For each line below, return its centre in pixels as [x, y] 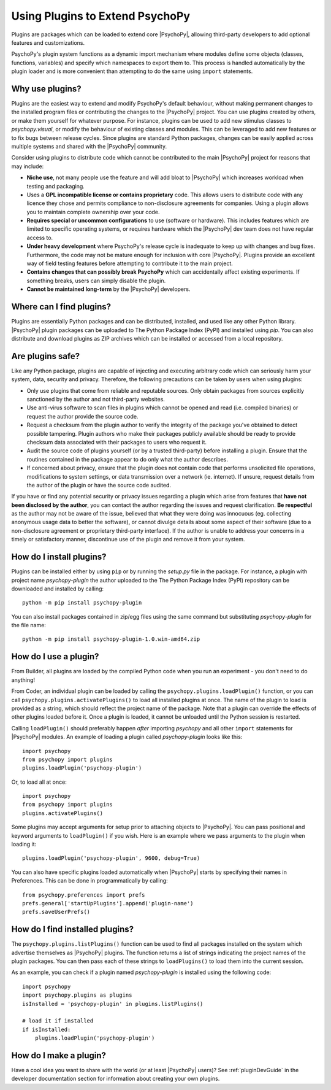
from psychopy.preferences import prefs [84, 895]
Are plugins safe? [46, 356]
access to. [40, 238]
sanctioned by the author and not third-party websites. [96, 399]
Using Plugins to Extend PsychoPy [101, 16]
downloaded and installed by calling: [58, 589]
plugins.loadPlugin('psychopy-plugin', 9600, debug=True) [111, 858]
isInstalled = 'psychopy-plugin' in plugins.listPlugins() [113, 1004]
